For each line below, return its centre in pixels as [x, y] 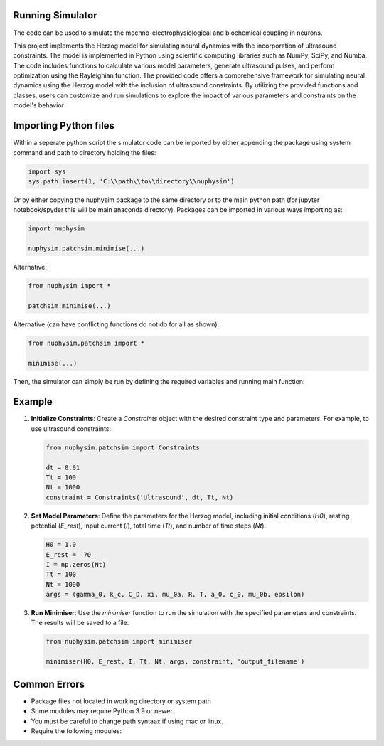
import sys [47, 171]
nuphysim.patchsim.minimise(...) [86, 249]
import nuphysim [57, 229]
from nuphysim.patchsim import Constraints [123, 447]
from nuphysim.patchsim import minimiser [119, 641]
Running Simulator [55, 15]
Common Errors [49, 684]
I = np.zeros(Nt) [76, 564]
